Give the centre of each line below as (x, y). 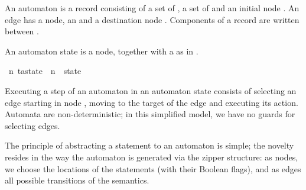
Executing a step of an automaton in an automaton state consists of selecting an (151, 90)
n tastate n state (45, 71)
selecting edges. (32, 125)
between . (22, 31)
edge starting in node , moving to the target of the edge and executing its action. (152, 102)
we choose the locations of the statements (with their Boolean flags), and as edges (153, 168)
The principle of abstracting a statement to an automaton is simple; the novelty (149, 145)
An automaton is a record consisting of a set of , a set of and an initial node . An (152, 8)
